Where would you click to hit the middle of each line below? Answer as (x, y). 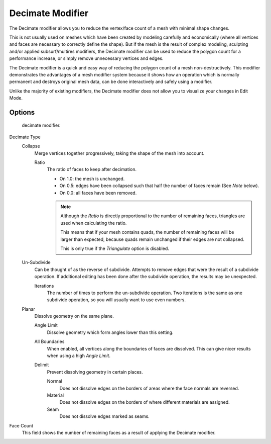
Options (22, 112)
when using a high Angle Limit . (79, 356)
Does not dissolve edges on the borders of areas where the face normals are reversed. (149, 388)
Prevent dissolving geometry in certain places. (95, 372)
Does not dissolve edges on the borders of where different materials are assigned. (145, 402)
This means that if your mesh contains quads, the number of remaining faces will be (147, 232)
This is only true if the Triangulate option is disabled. (115, 248)
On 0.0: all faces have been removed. (98, 193)
